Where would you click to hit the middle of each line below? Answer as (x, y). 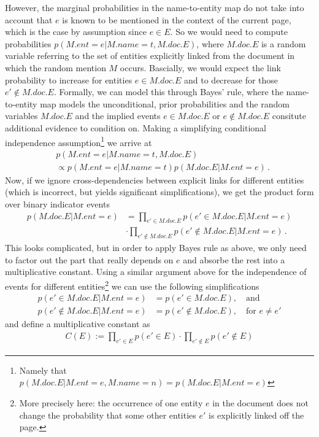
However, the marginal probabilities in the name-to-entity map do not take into (155, 7)
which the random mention (56, 67)
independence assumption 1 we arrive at (79, 141)
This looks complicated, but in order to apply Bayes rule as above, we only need (156, 248)
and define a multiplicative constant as (78, 324)
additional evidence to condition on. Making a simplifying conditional (136, 127)
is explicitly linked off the (256, 415)
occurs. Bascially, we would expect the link (200, 67)
